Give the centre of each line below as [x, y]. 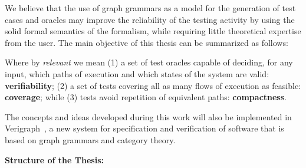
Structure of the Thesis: [54, 159]
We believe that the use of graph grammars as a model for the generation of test [150, 8]
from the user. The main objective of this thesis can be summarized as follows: [147, 42]
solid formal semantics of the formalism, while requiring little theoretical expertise [153, 31]
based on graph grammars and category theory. [90, 139]
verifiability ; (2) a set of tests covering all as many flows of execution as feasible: [153, 85]
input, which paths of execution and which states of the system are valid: [137, 73]
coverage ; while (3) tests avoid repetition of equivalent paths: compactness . [146, 97]
